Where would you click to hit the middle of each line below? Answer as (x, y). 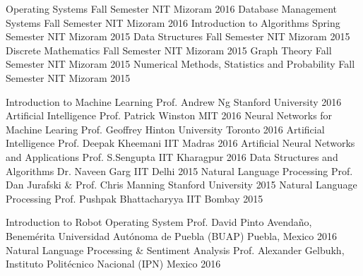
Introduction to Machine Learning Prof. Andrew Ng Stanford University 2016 (174, 101)
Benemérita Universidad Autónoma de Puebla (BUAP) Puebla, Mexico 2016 (172, 235)
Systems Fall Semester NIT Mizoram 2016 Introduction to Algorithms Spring (173, 22)
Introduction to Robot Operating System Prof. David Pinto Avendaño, (159, 222)
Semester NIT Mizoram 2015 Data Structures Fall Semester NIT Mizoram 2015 (178, 36)
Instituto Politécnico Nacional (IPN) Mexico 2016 (113, 264)
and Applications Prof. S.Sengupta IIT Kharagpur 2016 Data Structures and (172, 156)
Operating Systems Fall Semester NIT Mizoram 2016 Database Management (172, 8)
